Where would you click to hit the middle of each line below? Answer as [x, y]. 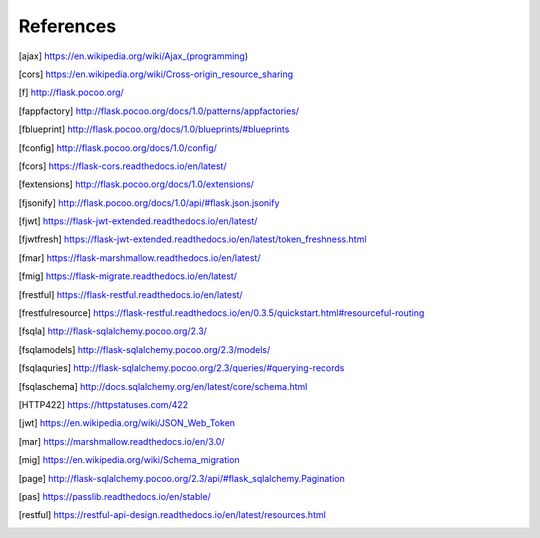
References [67, 26]
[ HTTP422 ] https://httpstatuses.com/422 [103, 404]
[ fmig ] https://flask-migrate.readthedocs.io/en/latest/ [127, 276]
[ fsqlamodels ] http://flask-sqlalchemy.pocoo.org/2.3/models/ [144, 349]
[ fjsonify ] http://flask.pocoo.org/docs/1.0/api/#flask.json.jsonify [149, 202]
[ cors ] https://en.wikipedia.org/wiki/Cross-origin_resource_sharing [156, 74]
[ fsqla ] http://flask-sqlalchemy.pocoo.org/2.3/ [112, 331]
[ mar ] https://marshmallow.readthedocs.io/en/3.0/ [121, 441]
